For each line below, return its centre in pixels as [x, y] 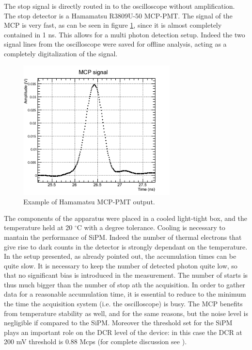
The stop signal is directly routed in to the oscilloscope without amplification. [119, 6]
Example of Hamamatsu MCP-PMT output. [89, 202]
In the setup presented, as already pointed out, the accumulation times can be [120, 256]
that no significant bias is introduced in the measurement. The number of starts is [126, 275]
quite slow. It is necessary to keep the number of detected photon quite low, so [121, 265]
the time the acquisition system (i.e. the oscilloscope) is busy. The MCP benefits [123, 304]
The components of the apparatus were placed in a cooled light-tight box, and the [126, 218]
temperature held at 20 [38, 227]
